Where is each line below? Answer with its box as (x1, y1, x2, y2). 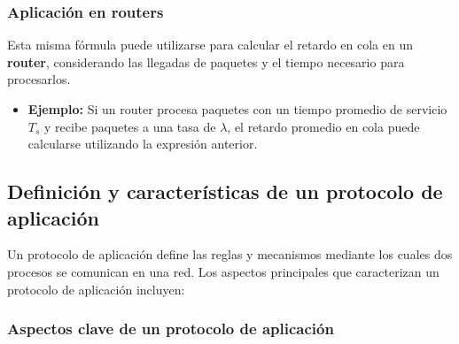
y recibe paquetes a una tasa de (44, 117, 216, 135)
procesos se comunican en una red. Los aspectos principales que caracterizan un (7, 262, 440, 280)
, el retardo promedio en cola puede (227, 117, 420, 135)
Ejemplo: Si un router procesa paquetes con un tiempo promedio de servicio (27, 100, 447, 118)
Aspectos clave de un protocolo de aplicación (7, 317, 334, 340)
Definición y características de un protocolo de (7, 178, 443, 205)
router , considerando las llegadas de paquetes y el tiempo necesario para (7, 52, 405, 71)
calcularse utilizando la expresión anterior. (27, 134, 258, 153)
